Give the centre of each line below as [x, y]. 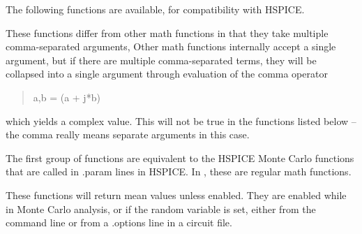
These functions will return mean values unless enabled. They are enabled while [176, 195]
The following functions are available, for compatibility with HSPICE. [155, 9]
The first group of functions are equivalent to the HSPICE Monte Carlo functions [180, 158]
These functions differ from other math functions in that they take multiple [167, 32]
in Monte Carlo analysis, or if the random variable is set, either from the [161, 209]
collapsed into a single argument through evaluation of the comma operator [167, 74]
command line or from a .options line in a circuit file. [119, 222]
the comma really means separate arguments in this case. [128, 134]
